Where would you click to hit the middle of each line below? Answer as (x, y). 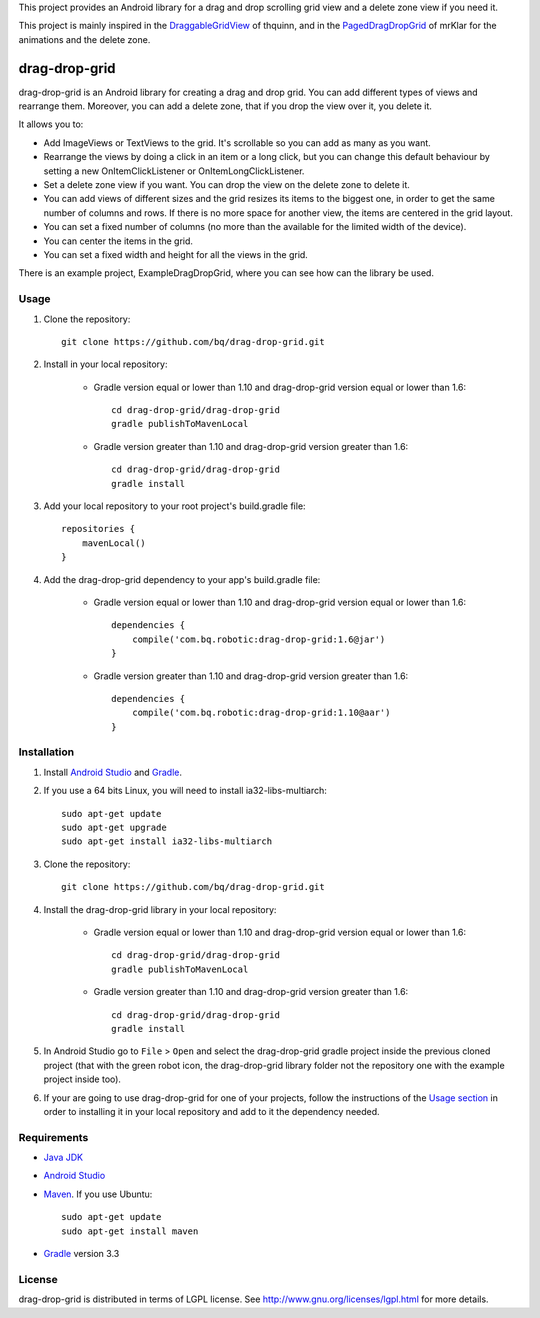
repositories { (98, 529)
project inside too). (82, 1079)
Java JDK (63, 1157)
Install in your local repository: (106, 364)
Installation (46, 752)
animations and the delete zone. (84, 39)
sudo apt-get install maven (130, 1231)
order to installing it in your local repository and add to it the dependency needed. (211, 1111)
